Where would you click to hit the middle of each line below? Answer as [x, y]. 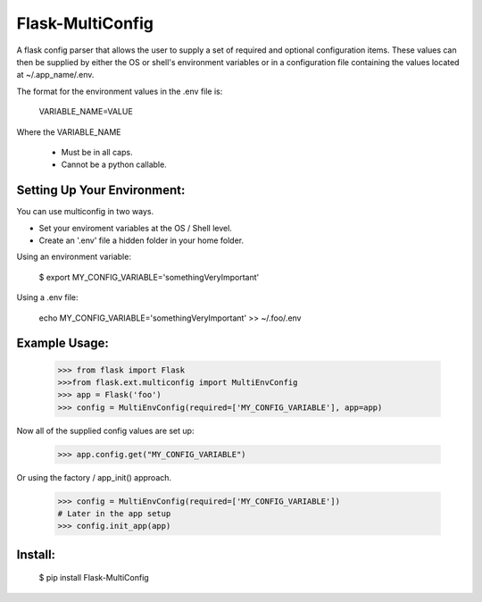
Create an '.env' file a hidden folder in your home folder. [141, 240]
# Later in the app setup [114, 514]
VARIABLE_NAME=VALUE [86, 112]
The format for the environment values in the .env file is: [120, 91]
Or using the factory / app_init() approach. [94, 477]
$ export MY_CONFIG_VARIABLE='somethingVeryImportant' [149, 277]
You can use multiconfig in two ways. [85, 212]
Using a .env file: [48, 297]
